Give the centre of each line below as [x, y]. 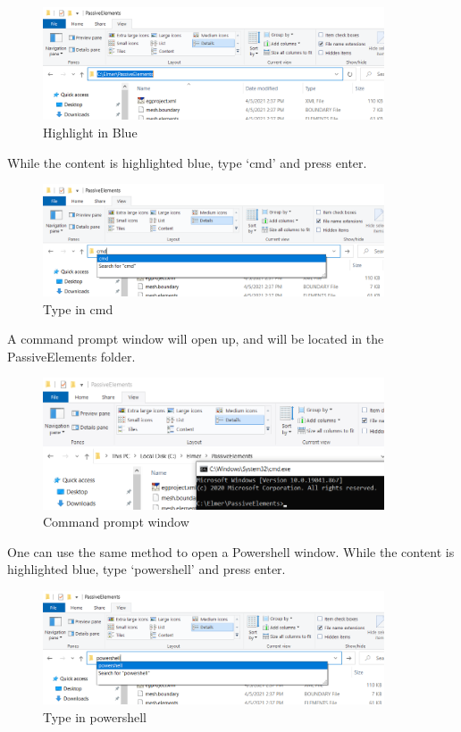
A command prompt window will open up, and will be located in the [196, 339]
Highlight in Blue [90, 132]
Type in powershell [95, 716]
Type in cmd [78, 308]
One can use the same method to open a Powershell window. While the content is [231, 551]
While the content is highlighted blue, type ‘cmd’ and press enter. [187, 162]
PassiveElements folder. [71, 356]
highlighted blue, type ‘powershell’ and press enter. [147, 569]
